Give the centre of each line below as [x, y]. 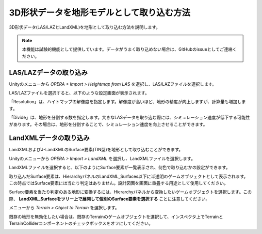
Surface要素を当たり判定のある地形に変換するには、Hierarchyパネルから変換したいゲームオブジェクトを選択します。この [130, 192]
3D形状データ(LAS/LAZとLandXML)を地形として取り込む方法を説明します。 [84, 27]
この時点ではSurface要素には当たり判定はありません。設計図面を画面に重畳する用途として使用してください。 [119, 183]
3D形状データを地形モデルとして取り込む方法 [100, 13]
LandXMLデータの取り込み [49, 138]
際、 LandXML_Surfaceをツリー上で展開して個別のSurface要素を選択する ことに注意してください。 [109, 199]
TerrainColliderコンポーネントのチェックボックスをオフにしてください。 [81, 223]
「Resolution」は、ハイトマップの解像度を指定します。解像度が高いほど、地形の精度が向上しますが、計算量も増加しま [127, 102]
